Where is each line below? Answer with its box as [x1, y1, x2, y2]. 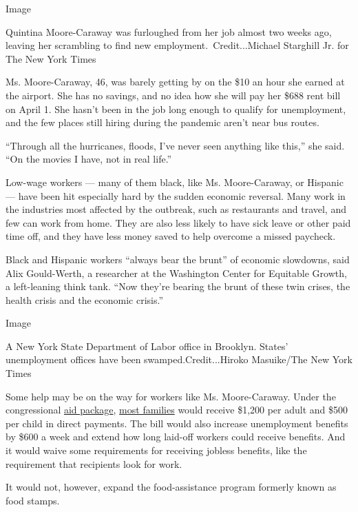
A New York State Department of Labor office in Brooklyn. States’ [6, 338, 288, 353]
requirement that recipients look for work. [6, 456, 182, 471]
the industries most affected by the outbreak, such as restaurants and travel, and [6, 202, 346, 216]
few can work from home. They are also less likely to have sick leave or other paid [6, 215, 351, 229]
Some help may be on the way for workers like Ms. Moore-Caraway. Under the [6, 389, 336, 403]
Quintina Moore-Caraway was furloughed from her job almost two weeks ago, [6, 24, 332, 39]
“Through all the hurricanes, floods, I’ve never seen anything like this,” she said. [6, 138, 345, 152]
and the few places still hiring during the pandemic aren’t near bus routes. [6, 115, 319, 130]
